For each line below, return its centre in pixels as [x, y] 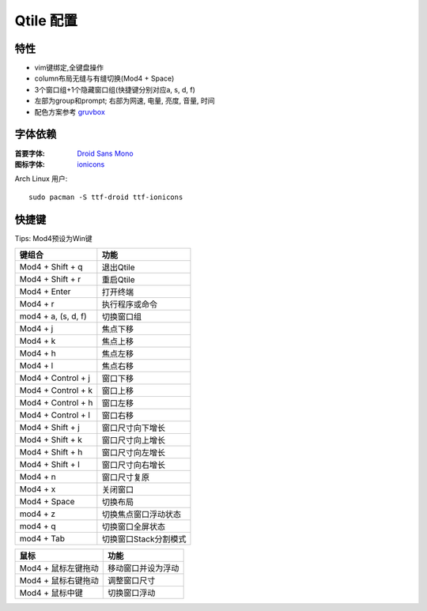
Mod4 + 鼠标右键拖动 [59, 581]
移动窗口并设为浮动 [143, 568]
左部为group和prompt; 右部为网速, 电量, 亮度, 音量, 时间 [125, 101]
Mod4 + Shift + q [51, 267]
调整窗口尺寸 [131, 581]
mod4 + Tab [42, 539]
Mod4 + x [38, 489]
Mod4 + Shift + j [50, 427]
